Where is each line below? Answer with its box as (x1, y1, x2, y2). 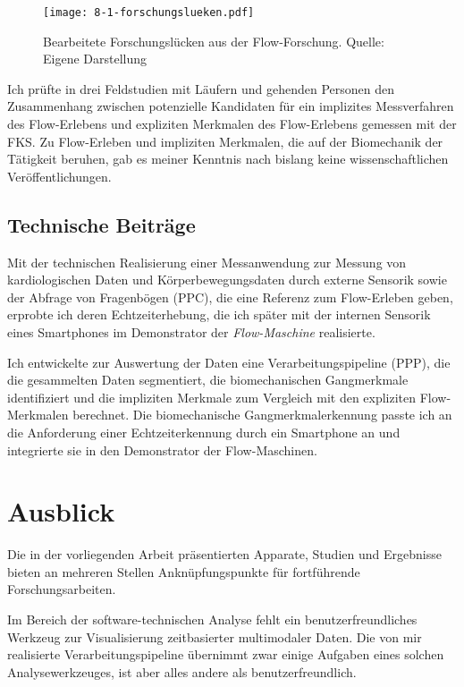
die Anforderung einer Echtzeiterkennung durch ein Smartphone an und (7, 422, 401, 441)
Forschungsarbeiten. (7, 580, 116, 598)
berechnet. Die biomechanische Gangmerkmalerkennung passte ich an (72, 405, 452, 424)
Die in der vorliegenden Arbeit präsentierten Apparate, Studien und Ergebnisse (7, 545, 442, 564)
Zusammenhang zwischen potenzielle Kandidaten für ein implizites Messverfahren (7, 97, 454, 115)
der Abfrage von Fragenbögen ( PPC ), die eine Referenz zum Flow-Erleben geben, (7, 287, 453, 306)
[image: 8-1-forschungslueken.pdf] (43, 6, 255, 19)
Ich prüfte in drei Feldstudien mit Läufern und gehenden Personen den (7, 79, 395, 98)
